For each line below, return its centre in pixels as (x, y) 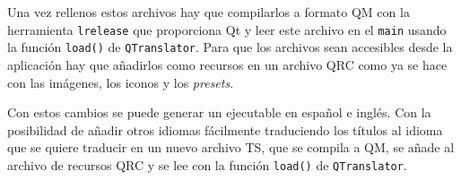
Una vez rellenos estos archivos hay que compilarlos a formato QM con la (209, 12)
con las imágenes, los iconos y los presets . (121, 82)
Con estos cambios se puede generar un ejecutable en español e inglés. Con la (219, 112)
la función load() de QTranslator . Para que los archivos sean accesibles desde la (230, 47)
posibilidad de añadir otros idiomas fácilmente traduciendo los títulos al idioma (225, 129)
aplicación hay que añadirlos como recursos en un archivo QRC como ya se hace (227, 64)
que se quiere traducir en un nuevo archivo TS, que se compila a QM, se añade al (231, 147)
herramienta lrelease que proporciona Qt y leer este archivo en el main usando (227, 29)
